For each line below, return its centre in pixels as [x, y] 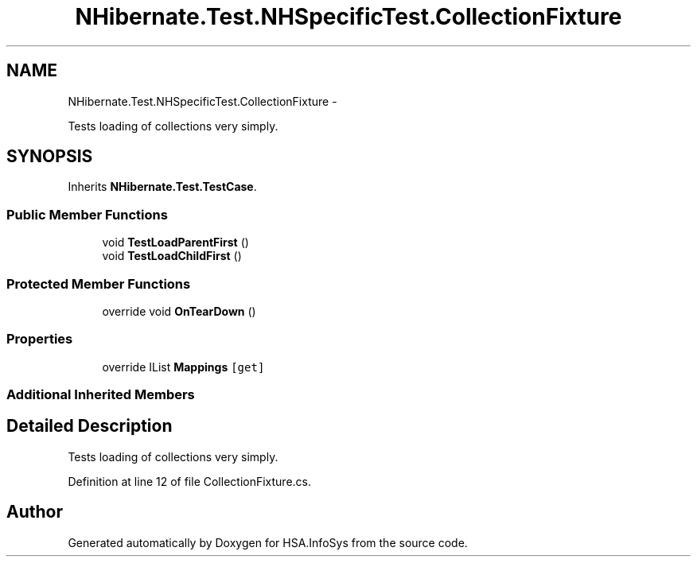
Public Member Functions [87, 214]
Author [35, 512]
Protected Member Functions [99, 283]
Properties [40, 339]
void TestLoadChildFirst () [172, 256]
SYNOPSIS [50, 157]
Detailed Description [90, 426]
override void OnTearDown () [179, 311]
